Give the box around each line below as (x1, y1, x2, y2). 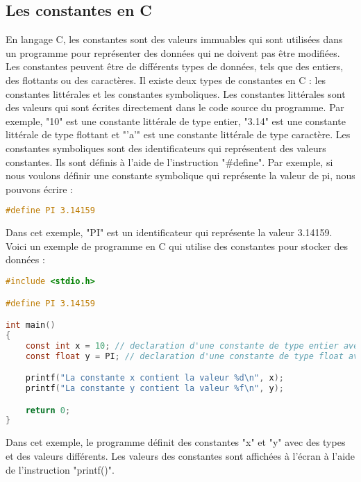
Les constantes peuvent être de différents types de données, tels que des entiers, (6, 59, 344, 74)
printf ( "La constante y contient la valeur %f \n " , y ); (25, 383, 284, 394)
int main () (6, 320, 56, 331)
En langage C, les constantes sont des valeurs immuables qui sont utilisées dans (6, 32, 343, 47)
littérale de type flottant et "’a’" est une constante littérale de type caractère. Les (6, 127, 351, 142)
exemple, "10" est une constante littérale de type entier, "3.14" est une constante (6, 113, 346, 128)
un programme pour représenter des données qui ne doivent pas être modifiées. (6, 45, 340, 60)
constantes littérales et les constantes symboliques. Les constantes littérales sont (6, 86, 346, 101)
